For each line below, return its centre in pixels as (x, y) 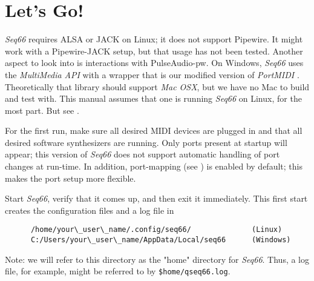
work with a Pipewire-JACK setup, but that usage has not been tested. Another (154, 51)
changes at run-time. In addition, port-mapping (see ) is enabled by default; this (154, 166)
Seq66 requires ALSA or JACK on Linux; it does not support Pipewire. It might (154, 39)
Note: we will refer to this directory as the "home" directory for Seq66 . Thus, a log (157, 259)
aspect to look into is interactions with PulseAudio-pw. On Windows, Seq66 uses (154, 63)
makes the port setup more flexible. (70, 178)
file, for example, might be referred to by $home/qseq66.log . (118, 271)
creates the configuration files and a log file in (90, 210)
